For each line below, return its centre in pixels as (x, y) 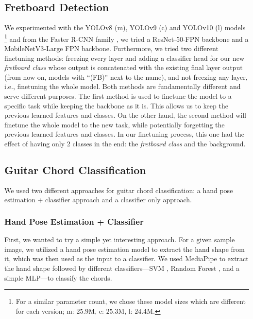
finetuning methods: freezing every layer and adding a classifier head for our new (124, 58)
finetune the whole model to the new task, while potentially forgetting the (115, 124)
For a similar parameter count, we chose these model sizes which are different (131, 301)
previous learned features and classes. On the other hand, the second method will (126, 115)
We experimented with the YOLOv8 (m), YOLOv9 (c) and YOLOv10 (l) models (125, 27)
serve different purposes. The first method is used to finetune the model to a (118, 96)
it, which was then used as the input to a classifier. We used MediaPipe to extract (126, 258)
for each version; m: (45, 310)
